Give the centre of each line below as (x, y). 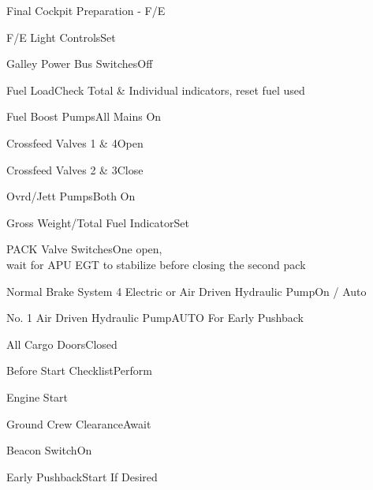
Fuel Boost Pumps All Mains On (84, 116)
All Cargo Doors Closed (62, 344)
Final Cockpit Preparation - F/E (86, 10)
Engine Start (37, 396)
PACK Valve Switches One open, (84, 249)
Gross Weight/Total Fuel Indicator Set (98, 222)
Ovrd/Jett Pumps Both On (71, 196)
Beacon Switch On (49, 450)
